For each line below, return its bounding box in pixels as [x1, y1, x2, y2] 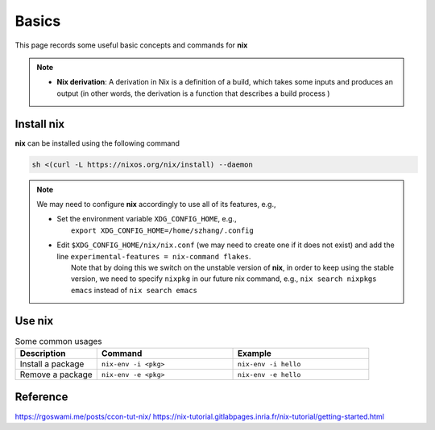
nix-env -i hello [238, 359, 301, 368]
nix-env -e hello [238, 370, 301, 378]
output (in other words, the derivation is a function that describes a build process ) [56, 89, 330, 98]
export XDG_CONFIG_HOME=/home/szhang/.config [71, 225, 254, 235]
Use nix [14, 314, 54, 328]
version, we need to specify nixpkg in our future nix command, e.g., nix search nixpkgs [71, 274, 377, 283]
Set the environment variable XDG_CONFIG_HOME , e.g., [56, 214, 237, 224]
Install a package [19, 358, 85, 370]
